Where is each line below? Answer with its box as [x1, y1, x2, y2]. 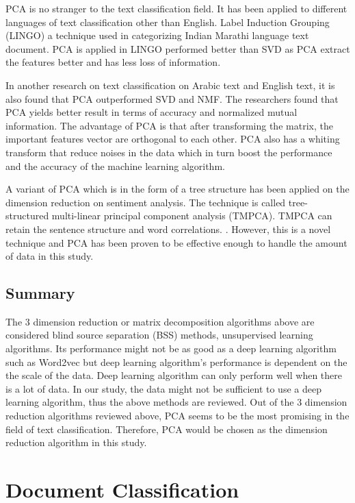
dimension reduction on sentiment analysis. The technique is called [5, 195, 286, 209]
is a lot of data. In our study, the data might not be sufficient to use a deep [5, 381, 321, 395]
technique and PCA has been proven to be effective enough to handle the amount [5, 235, 347, 249]
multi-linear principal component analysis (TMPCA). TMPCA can [51, 208, 332, 223]
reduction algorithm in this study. [5, 435, 147, 450]
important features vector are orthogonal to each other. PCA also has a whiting [5, 132, 340, 146]
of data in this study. [5, 249, 94, 263]
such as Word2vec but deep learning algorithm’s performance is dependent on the [5, 354, 347, 369]
